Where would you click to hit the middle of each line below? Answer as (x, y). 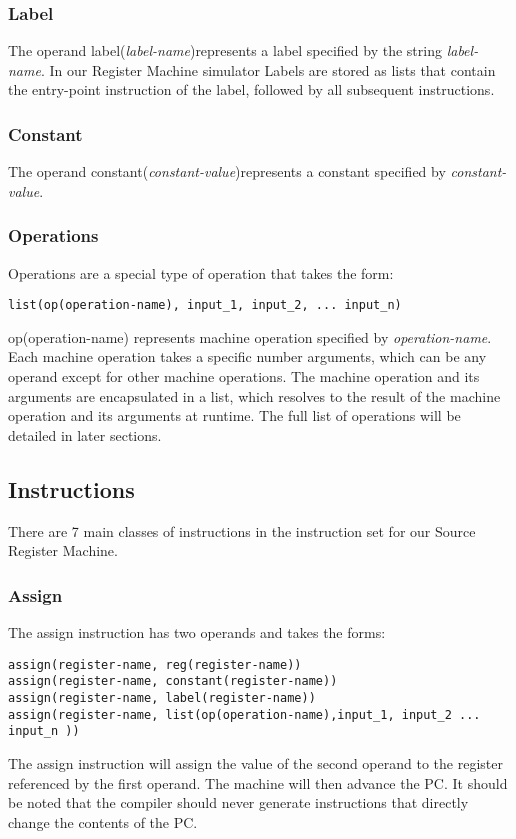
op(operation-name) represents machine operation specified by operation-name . (250, 336)
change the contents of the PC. (103, 821)
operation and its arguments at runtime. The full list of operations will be (234, 415)
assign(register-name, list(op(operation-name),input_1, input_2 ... (244, 714)
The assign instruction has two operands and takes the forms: (197, 632)
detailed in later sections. (85, 434)
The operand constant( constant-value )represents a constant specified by (227, 171)
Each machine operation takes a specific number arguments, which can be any (247, 356)
